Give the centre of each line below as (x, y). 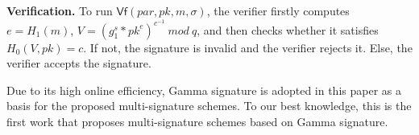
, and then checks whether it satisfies (288, 29)
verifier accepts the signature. (79, 63)
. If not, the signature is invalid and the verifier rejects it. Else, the (248, 47)
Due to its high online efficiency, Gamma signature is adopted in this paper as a (204, 90)
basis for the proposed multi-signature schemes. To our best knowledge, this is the (209, 106)
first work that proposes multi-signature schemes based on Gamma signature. (197, 122)
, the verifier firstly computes (278, 10)
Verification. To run (60, 10)
